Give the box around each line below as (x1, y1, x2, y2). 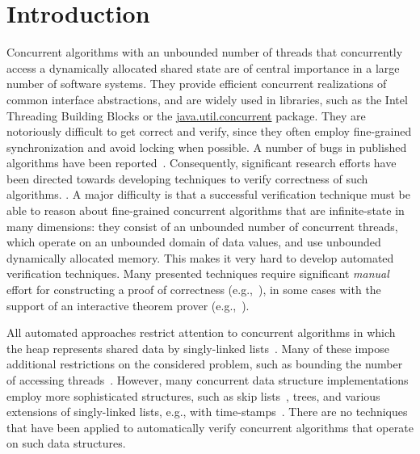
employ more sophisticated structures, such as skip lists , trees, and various (6, 387, 380, 404)
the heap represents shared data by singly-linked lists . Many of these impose (6, 339, 390, 356)
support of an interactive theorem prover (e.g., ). (6, 296, 250, 313)
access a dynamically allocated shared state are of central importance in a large (6, 59, 400, 76)
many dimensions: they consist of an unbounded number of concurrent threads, (6, 217, 398, 234)
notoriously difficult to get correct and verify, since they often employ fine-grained (6, 123, 412, 140)
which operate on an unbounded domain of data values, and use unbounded (6, 233, 381, 250)
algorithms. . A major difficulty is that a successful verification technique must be (6, 186, 410, 203)
